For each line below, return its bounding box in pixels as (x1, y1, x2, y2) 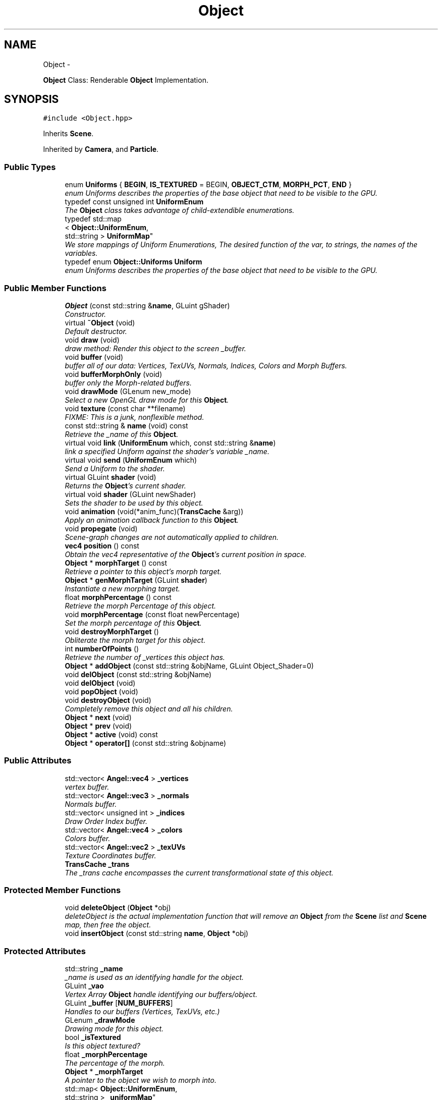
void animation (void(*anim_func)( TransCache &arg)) (65, 507, 244, 516)
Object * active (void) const (65, 730, 158, 739)
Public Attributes (4, 755, 72, 766)
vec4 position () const (65, 541, 139, 550)
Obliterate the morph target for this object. (65, 635, 206, 644)
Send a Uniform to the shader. (65, 464, 165, 473)
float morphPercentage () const (65, 592, 172, 601)
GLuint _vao (65, 981, 104, 991)
